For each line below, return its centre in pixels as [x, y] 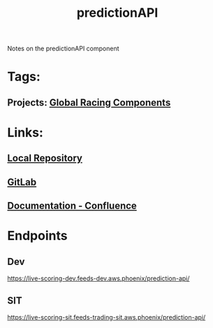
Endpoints [37, 236]
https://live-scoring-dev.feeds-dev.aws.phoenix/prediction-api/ [98, 278]
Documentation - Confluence [72, 206]
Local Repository [45, 158]
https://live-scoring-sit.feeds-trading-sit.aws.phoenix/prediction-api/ [106, 317]
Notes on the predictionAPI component [64, 49]
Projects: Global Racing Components [89, 102]
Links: [25, 133]
